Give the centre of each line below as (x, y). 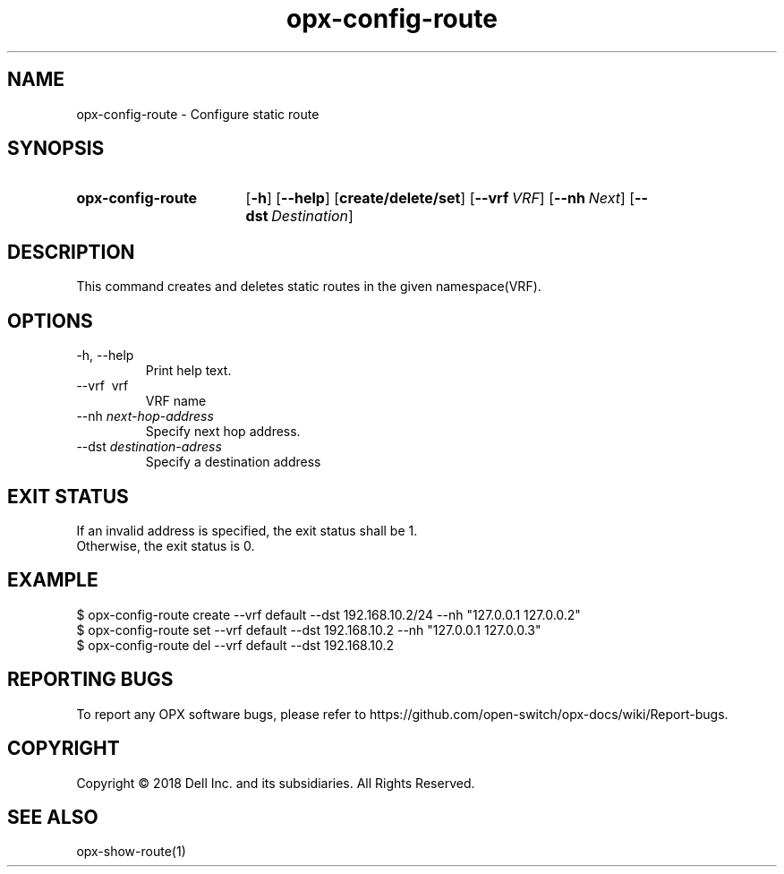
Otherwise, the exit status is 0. (166, 545)
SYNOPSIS (56, 149)
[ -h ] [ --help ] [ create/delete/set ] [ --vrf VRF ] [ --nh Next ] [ (440, 198)
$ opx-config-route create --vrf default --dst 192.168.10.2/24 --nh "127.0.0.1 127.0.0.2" (328, 614)
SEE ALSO (53, 817)
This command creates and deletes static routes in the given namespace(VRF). (309, 287)
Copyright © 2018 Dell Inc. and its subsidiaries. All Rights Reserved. (276, 783)
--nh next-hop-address (145, 416)
